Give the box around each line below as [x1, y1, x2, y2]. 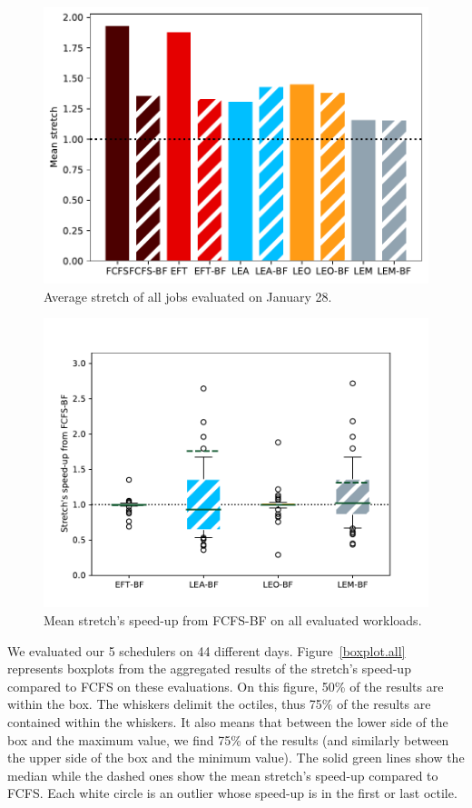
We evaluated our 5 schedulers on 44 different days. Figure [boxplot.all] [7, 641, 406, 660]
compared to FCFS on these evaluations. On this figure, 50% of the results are [7, 676, 444, 695]
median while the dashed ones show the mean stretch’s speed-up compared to [7, 765, 438, 784]
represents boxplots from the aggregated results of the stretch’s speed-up [7, 659, 411, 678]
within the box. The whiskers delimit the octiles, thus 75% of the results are [7, 694, 431, 713]
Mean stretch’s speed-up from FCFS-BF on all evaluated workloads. [44, 611, 422, 630]
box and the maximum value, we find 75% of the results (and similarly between [7, 730, 449, 749]
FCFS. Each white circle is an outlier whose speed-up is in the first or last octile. [7, 783, 457, 803]
